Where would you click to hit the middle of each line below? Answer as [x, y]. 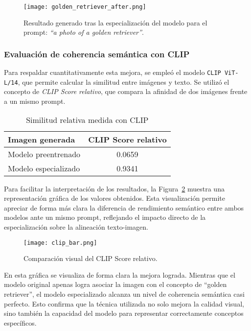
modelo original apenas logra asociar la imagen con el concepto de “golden [115, 284]
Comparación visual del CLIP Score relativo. [91, 258]
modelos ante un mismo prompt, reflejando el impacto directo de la [105, 217]
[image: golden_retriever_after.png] [85, 7]
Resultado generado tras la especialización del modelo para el [115, 22]
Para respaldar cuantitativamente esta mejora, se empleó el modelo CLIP [113, 72]
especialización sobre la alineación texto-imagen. [76, 226]
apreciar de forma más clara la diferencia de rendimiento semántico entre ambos [124, 207]
